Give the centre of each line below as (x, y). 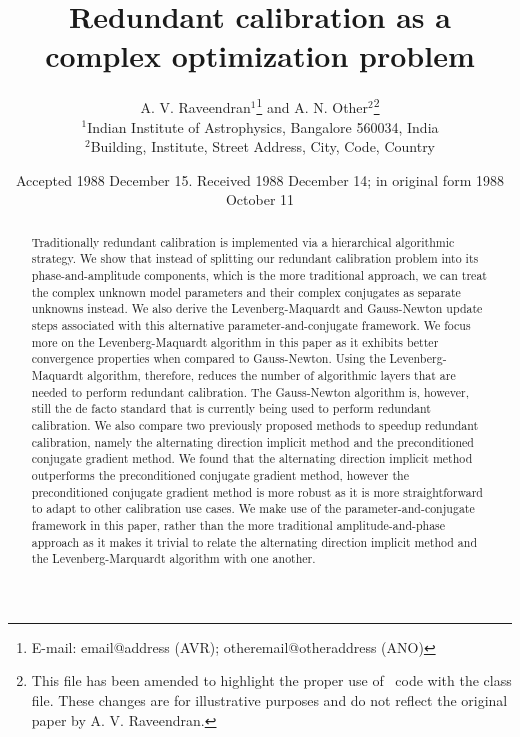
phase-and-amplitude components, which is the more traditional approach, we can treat (259, 275)
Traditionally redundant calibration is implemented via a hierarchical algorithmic (243, 241)
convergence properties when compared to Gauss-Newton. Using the (208, 358)
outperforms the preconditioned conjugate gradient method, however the (220, 474)
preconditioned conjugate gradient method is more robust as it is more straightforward (257, 491)
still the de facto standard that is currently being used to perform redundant (231, 408)
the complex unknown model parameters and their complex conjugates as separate (246, 291)
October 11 (260, 199)
